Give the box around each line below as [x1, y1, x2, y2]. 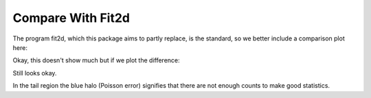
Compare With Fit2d [12, 10, 131, 25]
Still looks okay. [12, 69, 57, 77]
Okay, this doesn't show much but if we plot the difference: [12, 56, 180, 64]
